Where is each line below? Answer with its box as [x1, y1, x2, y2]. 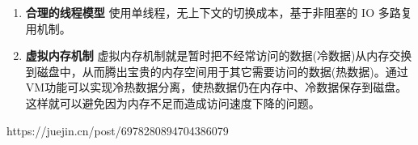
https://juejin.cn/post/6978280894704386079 [6, 122, 229, 139]
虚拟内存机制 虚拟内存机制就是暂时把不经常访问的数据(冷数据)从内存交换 [25, 47, 412, 64]
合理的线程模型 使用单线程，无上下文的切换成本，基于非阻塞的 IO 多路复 [25, 4, 412, 20]
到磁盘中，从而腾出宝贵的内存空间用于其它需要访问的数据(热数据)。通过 [25, 62, 408, 79]
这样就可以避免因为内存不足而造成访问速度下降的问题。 [25, 94, 320, 111]
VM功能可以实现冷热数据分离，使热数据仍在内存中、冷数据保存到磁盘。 [25, 79, 407, 96]
